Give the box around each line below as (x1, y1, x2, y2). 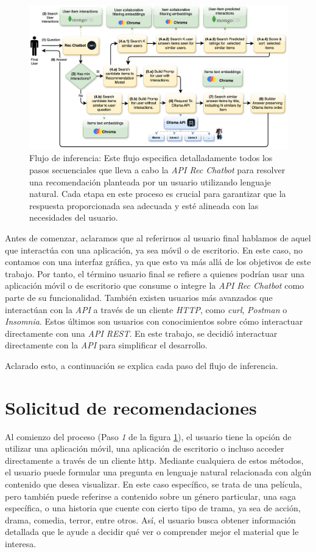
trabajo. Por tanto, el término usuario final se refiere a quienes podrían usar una (5, 267, 305, 280)
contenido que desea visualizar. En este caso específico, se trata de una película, (5, 478, 302, 491)
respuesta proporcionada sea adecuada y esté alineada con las (29, 199, 259, 212)
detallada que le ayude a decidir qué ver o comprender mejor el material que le (5, 525, 299, 538)
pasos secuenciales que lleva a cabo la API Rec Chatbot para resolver (29, 164, 286, 176)
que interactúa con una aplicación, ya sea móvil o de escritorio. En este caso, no (5, 243, 303, 256)
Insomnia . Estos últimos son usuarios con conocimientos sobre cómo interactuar (5, 315, 303, 328)
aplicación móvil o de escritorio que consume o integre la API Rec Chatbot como (5, 279, 304, 292)
